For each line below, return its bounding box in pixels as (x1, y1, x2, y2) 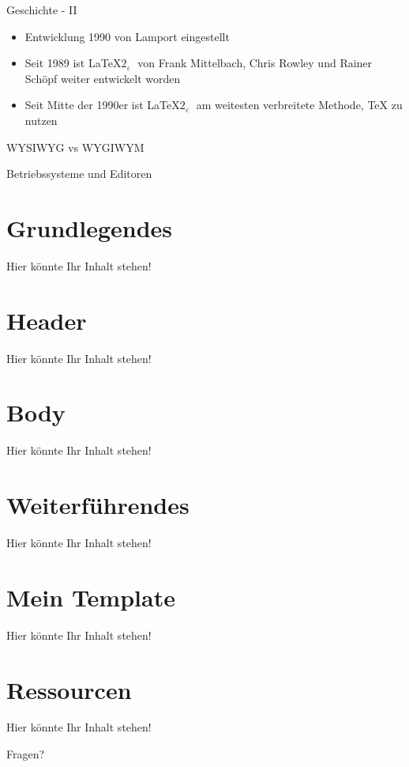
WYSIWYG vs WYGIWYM (6, 138, 144, 155)
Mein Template (6, 580, 175, 613)
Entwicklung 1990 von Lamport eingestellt (24, 28, 230, 44)
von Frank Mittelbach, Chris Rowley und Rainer (137, 55, 373, 71)
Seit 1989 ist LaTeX (24, 55, 122, 71)
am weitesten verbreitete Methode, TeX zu (196, 96, 403, 113)
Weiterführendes (6, 489, 189, 521)
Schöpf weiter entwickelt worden (24, 70, 181, 86)
